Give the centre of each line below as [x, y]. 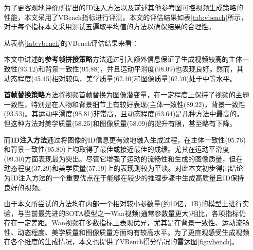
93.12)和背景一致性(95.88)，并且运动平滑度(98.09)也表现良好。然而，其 [132, 68]
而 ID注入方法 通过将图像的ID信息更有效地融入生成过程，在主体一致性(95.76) [125, 139]
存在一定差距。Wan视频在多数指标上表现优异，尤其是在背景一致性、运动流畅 [127, 223]
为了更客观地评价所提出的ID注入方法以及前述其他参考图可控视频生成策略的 [124, 7]
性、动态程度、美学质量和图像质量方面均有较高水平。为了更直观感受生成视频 [126, 232]
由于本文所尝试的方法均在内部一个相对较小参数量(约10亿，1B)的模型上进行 [123, 204]
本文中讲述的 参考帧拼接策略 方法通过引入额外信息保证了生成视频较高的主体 [123, 59]
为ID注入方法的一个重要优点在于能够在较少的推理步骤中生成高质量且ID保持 [124, 177]
